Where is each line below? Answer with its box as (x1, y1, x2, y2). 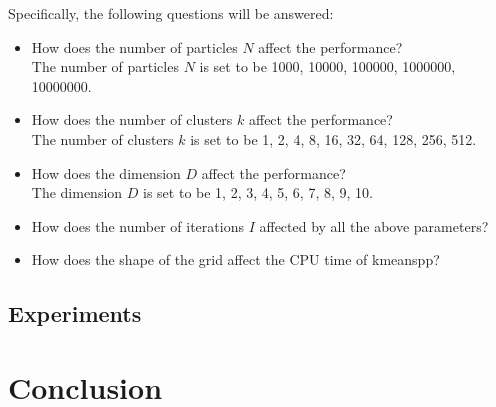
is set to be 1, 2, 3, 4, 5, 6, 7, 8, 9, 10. (143, 182, 373, 203)
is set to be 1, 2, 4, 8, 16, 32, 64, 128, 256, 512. (190, 128, 477, 149)
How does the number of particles (31, 36, 238, 57)
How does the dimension (31, 162, 181, 183)
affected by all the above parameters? (259, 215, 489, 236)
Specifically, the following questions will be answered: (8, 3, 334, 23)
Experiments (8, 298, 142, 329)
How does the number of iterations (31, 215, 244, 236)
